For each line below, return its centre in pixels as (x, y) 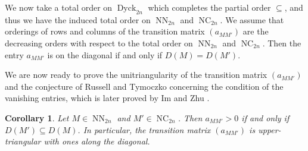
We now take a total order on (59, 7)
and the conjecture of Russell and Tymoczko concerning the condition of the (144, 86)
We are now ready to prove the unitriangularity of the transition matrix (136, 75)
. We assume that (252, 19)
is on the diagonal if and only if (105, 54)
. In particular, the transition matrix (144, 129)
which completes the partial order (209, 7)
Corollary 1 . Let (37, 117)
